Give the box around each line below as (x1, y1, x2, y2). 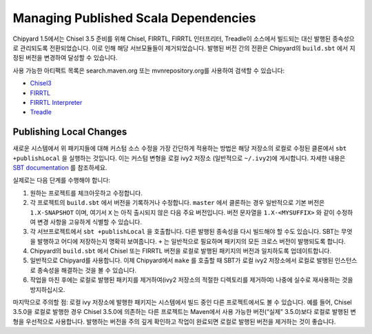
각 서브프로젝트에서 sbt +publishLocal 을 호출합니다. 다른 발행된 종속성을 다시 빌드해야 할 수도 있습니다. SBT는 (30, 228, 340, 236)
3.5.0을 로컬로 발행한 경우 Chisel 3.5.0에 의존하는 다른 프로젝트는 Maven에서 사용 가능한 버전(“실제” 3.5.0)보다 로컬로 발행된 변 (12, 308, 356, 316)
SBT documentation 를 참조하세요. (12, 163, 107, 172)
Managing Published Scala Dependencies (12, 10, 256, 26)
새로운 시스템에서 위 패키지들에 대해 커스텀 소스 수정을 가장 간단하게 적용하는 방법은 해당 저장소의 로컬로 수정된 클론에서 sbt (12, 144, 347, 153)
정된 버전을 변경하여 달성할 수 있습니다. (12, 54, 118, 62)
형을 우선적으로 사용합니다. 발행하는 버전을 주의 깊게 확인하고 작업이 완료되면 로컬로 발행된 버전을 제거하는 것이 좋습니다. (12, 317, 336, 326)
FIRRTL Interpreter (30, 98, 83, 106)
